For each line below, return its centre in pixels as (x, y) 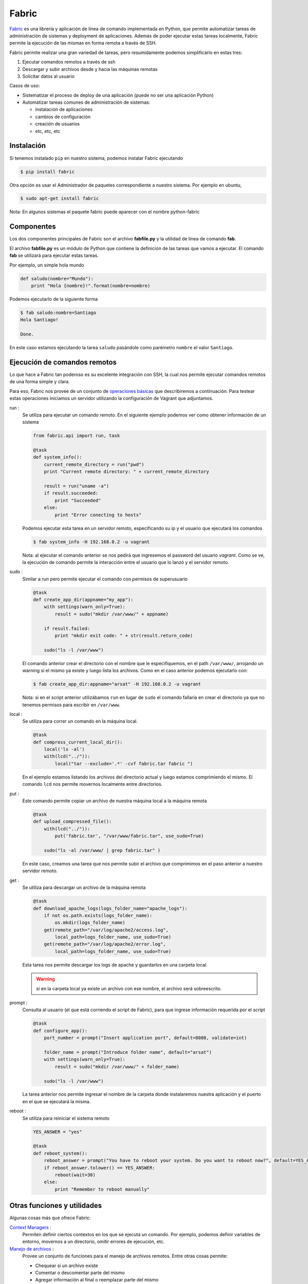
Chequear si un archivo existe (67, 1266)
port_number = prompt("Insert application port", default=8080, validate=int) (146, 1038)
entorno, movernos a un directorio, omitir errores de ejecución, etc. (93, 1242)
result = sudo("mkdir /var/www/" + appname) (112, 614)
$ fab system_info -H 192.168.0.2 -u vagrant (91, 542)
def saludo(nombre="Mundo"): (57, 278)
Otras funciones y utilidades (56, 1206)
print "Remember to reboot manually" (102, 1189)
